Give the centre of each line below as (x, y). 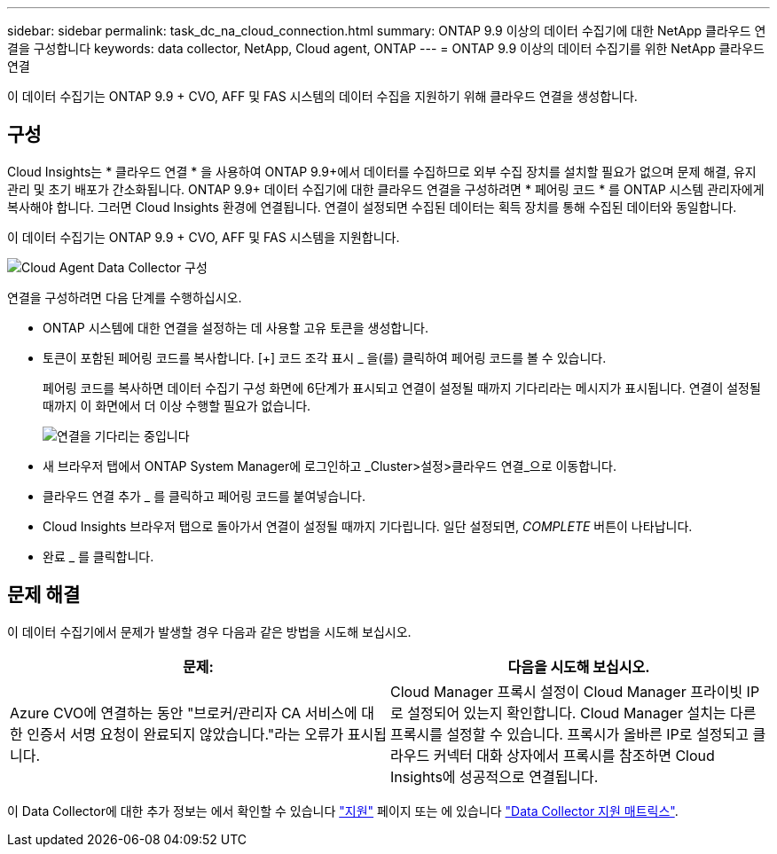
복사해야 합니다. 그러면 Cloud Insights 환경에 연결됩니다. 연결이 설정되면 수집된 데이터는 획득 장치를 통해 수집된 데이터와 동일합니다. (372, 207)
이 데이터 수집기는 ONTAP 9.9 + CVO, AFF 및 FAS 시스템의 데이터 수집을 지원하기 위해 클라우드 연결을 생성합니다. (322, 96)
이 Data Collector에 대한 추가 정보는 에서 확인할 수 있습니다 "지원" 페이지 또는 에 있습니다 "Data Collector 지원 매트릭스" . (343, 811)
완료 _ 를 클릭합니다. (98, 556)
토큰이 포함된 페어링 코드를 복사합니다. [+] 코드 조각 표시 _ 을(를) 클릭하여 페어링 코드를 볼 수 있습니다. (325, 357)
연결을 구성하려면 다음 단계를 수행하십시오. (125, 297)
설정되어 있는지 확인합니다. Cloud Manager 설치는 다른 (582, 713)
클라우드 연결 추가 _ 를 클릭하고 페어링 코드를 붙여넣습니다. (204, 496)
